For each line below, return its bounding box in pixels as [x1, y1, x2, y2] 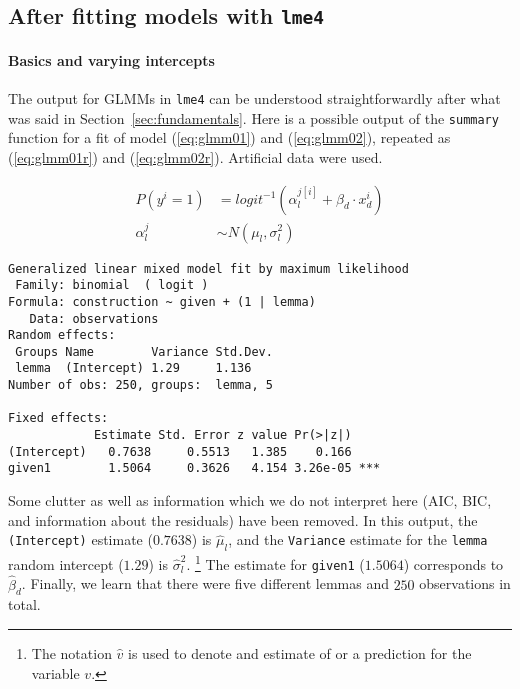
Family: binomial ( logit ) [15, 278, 209, 293]
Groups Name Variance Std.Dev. [15, 344, 273, 359]
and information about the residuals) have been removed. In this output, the [8, 509, 478, 530]
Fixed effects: [8, 411, 109, 426]
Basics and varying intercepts [8, 49, 215, 70]
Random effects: [8, 328, 116, 343]
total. [8, 594, 41, 615]
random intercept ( [8, 553, 124, 574]
